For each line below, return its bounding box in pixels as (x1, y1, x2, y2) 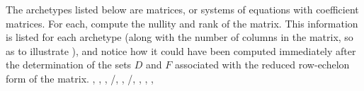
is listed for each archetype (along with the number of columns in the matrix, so (6, 30, 353, 44)
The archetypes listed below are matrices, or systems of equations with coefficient (6, 2, 359, 16)
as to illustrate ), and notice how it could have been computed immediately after (6, 43, 356, 58)
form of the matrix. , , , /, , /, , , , (6, 71, 154, 85)
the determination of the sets (6, 57, 132, 72)
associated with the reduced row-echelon (174, 57, 350, 72)
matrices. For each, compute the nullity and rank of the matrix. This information (6, 16, 358, 30)
